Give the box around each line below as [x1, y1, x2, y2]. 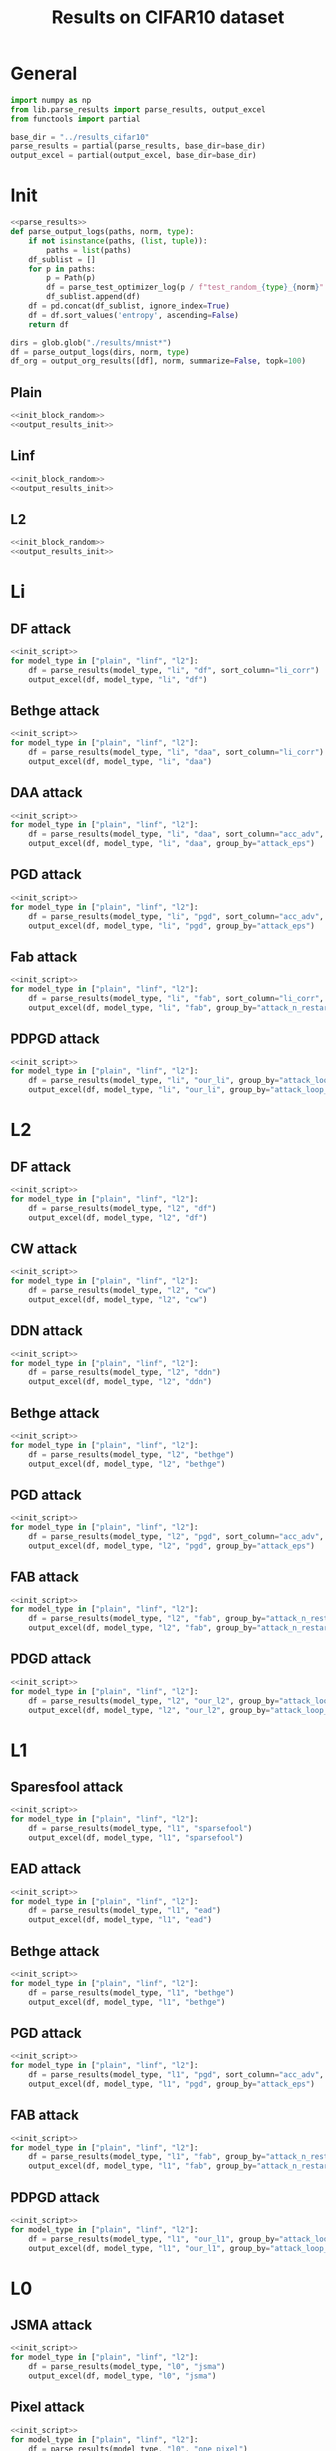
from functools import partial [10, 114, 141, 124]
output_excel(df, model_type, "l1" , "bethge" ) [28, 1997, 226, 2007]
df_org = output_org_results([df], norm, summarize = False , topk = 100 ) [10, 356, 307, 366]
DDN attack [10, 1322, 83, 1340]
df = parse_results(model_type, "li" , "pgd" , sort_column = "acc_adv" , [28, 911, 325, 921]
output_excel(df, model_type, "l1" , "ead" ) [28, 1915, 213, 1925]
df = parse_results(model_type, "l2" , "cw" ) [28, 1286, 217, 1296]
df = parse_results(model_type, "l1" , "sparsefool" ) [28, 1824, 253, 1834]
